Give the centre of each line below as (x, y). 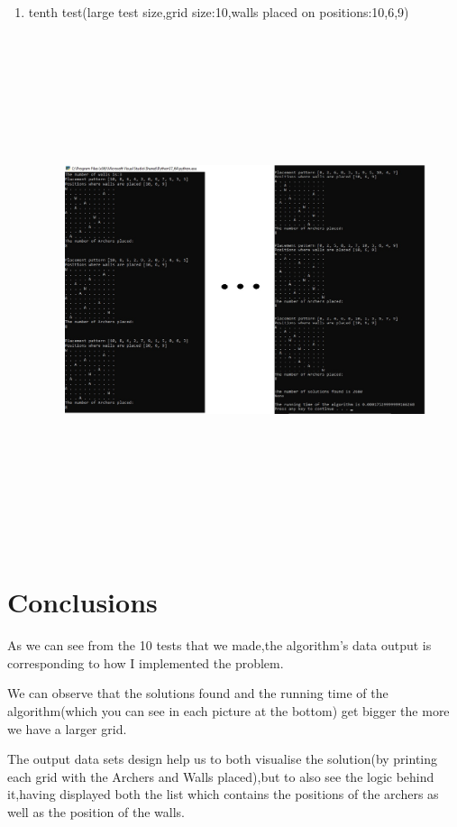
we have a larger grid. (67, 728)
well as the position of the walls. (96, 811)
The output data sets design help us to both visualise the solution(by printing (223, 759)
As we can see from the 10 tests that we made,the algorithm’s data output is (219, 645)
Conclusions (82, 602)
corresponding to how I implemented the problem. (146, 662)
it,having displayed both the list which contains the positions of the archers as (223, 794)
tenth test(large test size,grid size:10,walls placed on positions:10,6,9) (219, 12)
